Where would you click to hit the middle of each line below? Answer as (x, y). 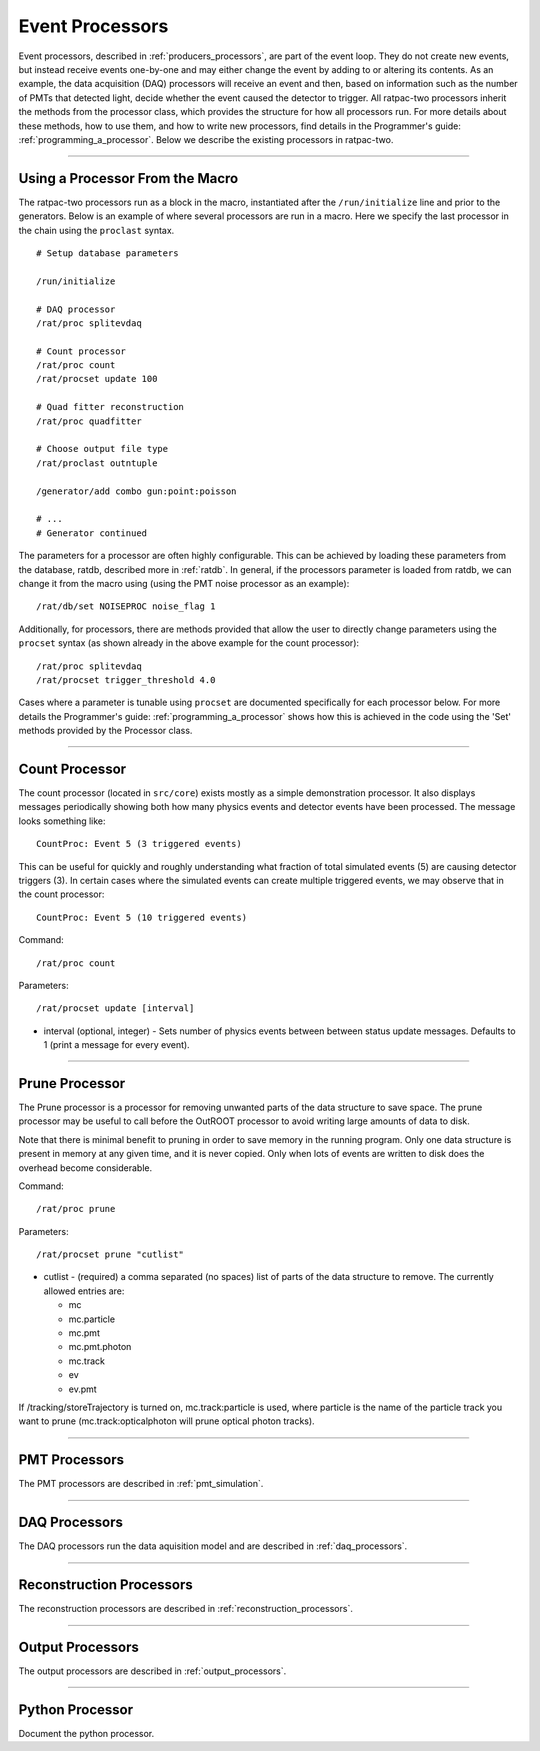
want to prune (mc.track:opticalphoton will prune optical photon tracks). (166, 1421)
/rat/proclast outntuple (97, 463)
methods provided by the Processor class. (105, 731)
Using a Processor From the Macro (128, 178)
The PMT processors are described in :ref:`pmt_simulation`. (141, 1484)
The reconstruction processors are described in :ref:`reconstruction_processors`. (186, 1609)
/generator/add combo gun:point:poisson (136, 491)
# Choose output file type (102, 449)
